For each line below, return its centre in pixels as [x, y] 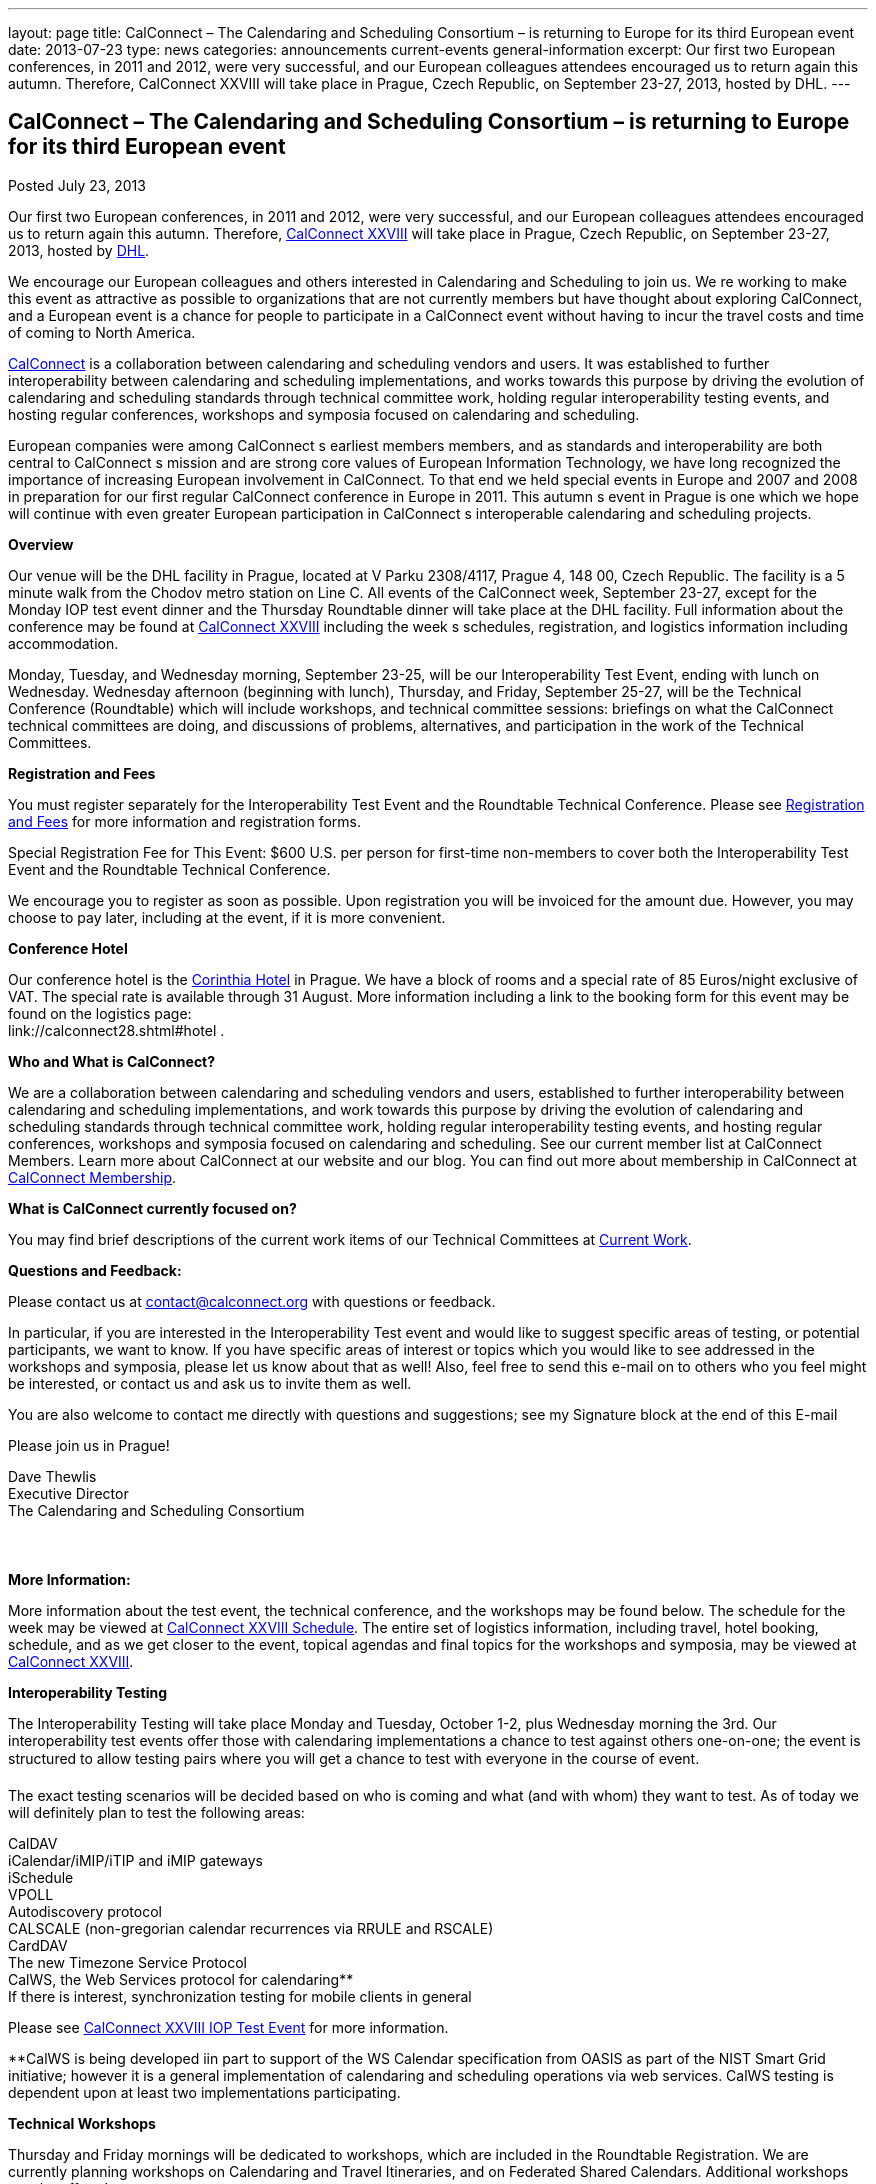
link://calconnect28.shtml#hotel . [116, 1030]
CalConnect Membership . [92, 1177]
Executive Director [68, 1493]
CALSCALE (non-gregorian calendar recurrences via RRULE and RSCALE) [251, 1928]
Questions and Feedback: [95, 1270]
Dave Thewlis [52, 1476]
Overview [41, 544]
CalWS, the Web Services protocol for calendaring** [181, 1979]
